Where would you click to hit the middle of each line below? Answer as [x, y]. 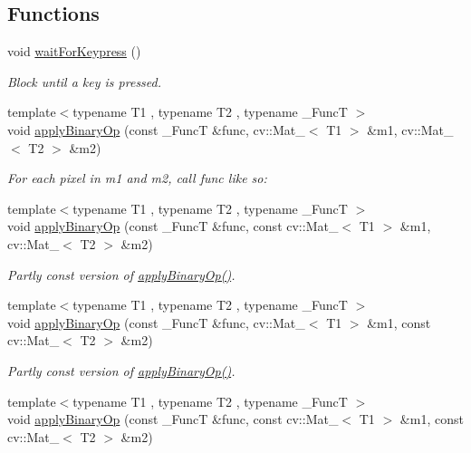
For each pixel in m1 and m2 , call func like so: [137, 178]
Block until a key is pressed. [85, 81]
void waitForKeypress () [74, 51]
